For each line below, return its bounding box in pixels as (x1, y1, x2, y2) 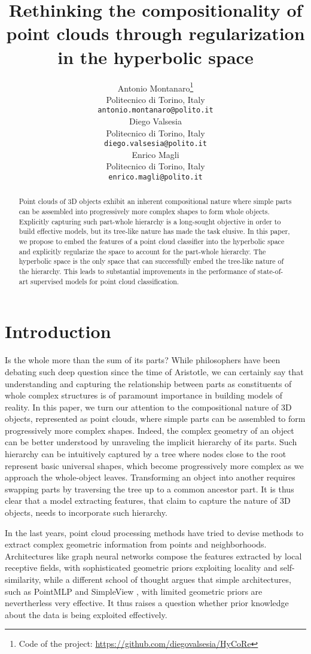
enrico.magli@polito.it (108, 173, 203, 182)
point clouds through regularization (6, 21, 305, 45)
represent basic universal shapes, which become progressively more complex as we (5, 459, 304, 472)
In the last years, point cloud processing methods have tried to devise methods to (5, 526, 304, 539)
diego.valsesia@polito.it (104, 139, 207, 148)
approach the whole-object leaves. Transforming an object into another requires (5, 471, 295, 483)
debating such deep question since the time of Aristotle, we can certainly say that (5, 365, 304, 378)
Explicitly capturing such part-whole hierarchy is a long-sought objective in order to (19, 216, 281, 226)
